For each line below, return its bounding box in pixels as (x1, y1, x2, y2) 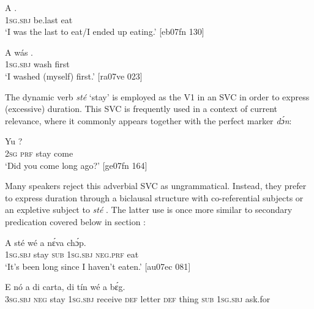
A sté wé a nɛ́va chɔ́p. (5, 236, 86, 248)
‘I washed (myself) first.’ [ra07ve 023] (5, 69, 143, 82)
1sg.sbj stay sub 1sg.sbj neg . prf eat (5, 248, 139, 261)
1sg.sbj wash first (5, 58, 70, 70)
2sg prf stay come (5, 146, 73, 159)
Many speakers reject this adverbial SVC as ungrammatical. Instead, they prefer (5, 179, 307, 192)
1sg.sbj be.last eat (5, 13, 73, 26)
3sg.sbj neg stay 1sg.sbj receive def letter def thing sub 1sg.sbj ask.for (5, 292, 271, 305)
